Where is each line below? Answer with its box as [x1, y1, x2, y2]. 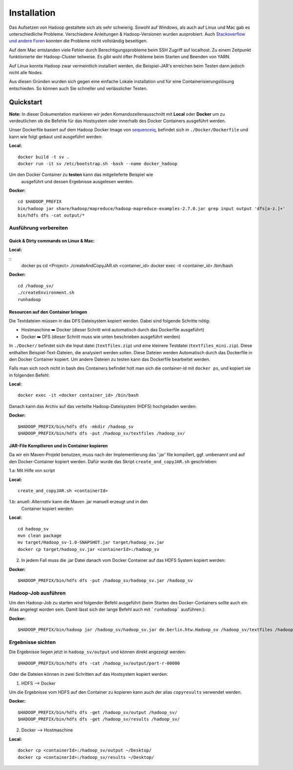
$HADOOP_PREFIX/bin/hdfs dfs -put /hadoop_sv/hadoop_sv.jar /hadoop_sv [18, 577, 193, 583]
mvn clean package [18, 533, 62, 538]
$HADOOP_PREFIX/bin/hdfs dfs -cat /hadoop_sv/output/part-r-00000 [18, 660, 180, 666]
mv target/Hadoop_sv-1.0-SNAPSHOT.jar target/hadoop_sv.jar [18, 540, 165, 545]
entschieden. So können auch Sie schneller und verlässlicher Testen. [9, 86, 148, 91]
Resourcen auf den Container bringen [9, 309, 87, 315]
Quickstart [9, 98, 42, 107]
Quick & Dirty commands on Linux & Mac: [9, 237, 95, 244]
